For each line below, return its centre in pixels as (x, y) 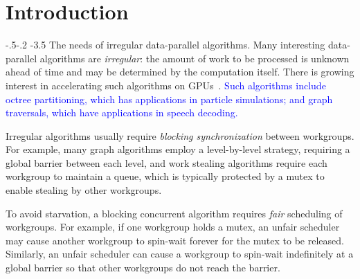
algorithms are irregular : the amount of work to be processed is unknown (195, 58)
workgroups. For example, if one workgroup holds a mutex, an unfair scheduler (173, 227)
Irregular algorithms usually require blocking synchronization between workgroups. (180, 135)
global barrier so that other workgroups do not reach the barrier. (143, 268)
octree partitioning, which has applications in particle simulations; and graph (169, 99)
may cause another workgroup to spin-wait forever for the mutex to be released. (175, 240)
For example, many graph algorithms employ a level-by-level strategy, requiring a (178, 149)
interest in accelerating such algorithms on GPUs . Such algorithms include (166, 85)
